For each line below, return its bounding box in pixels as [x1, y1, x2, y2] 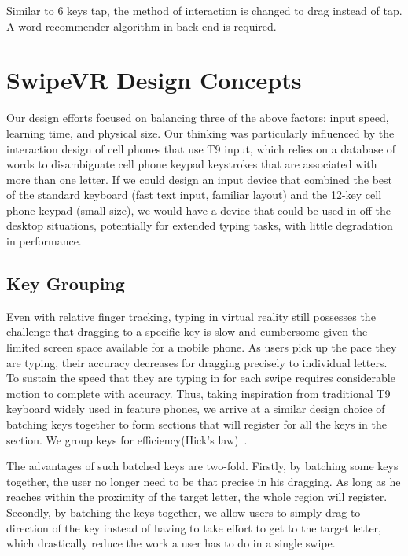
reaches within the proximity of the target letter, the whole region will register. [6, 488, 388, 505]
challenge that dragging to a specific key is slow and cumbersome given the [6, 323, 368, 340]
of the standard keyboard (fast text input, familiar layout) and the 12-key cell [6, 186, 382, 203]
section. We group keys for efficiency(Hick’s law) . [6, 431, 248, 447]
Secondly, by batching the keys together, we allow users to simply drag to [6, 503, 361, 520]
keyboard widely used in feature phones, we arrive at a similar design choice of [6, 400, 385, 417]
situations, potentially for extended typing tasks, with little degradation [46, 217, 393, 234]
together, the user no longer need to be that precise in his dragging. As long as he [6, 473, 401, 489]
